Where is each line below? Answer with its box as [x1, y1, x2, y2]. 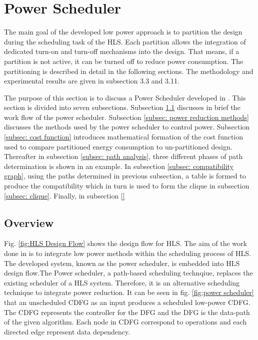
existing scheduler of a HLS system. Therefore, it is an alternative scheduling [4, 277, 239, 287]
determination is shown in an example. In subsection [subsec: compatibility [4, 160, 234, 171]
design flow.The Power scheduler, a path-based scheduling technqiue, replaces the [4, 267, 253, 278]
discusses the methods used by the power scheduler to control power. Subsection [4, 121, 250, 132]
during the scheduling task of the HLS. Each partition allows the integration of [4, 36, 246, 46]
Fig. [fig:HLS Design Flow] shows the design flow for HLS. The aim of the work [4, 238, 247, 248]
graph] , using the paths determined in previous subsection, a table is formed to [4, 170, 246, 181]
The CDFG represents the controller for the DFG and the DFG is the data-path [4, 306, 250, 317]
